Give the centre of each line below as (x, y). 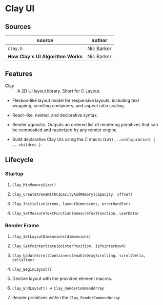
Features (19, 74)
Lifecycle (19, 160)
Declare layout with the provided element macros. (62, 278)
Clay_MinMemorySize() (34, 185)
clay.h (15, 49)
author (99, 40)
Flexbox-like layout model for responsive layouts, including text (75, 100)
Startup (14, 174)
